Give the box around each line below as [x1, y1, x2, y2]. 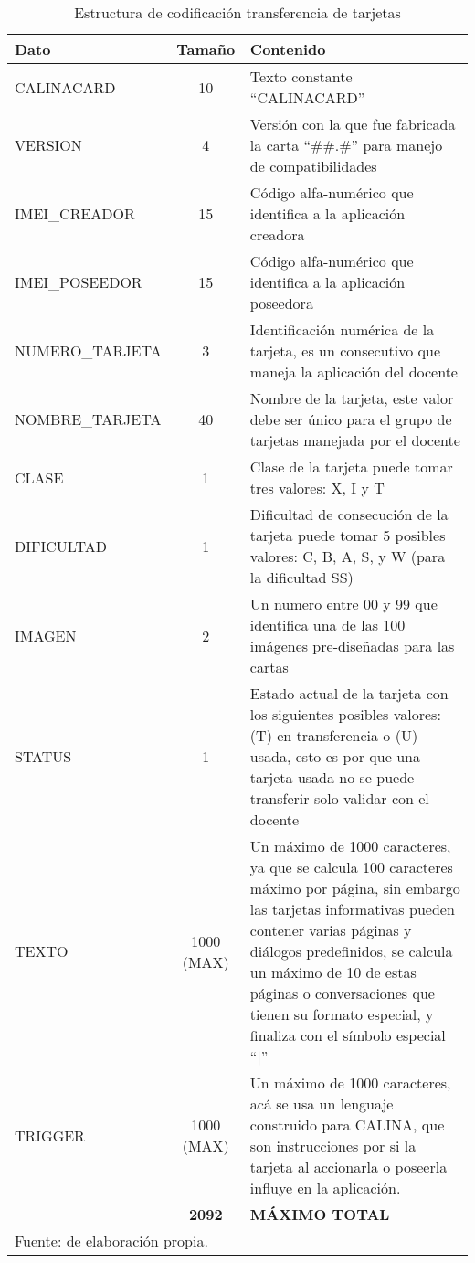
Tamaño [176, 38, 236, 59]
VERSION [15, 134, 82, 155]
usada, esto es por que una [249, 746, 420, 767]
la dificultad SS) [249, 567, 354, 588]
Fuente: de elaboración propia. [15, 1230, 208, 1251]
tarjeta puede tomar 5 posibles [249, 525, 446, 546]
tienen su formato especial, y [249, 1003, 434, 1024]
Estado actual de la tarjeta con [249, 683, 449, 704]
